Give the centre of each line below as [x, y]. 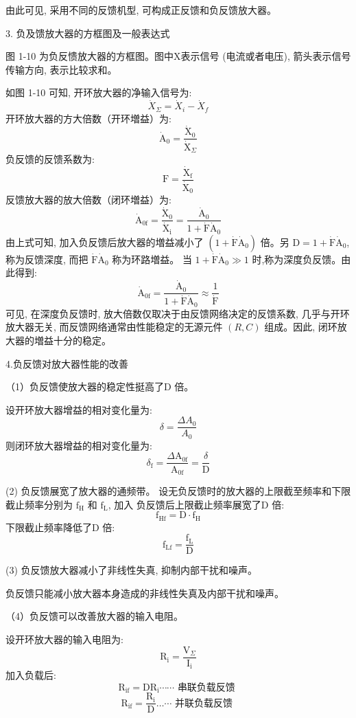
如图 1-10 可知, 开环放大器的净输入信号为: [99, 92]
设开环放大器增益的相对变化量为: [79, 409]
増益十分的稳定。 [72, 340]
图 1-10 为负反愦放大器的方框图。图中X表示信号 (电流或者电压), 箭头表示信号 [178, 56]
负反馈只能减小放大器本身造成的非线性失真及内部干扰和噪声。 [145, 593]
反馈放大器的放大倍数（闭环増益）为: [88, 200]
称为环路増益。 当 [152, 259]
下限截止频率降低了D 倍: [60, 527]
